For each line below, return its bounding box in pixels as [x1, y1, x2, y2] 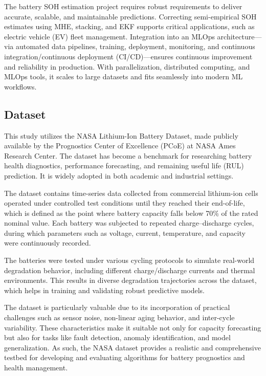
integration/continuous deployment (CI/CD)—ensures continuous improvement [4, 51, 253, 61]
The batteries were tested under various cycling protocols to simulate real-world [4, 255, 255, 266]
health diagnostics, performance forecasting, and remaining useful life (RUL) [4, 160, 244, 171]
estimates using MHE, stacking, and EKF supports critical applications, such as [4, 21, 255, 32]
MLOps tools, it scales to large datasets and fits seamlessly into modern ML [4, 71, 243, 82]
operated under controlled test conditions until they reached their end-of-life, [4, 197, 245, 208]
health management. [4, 362, 68, 373]
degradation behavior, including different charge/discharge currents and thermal [4, 264, 255, 275]
